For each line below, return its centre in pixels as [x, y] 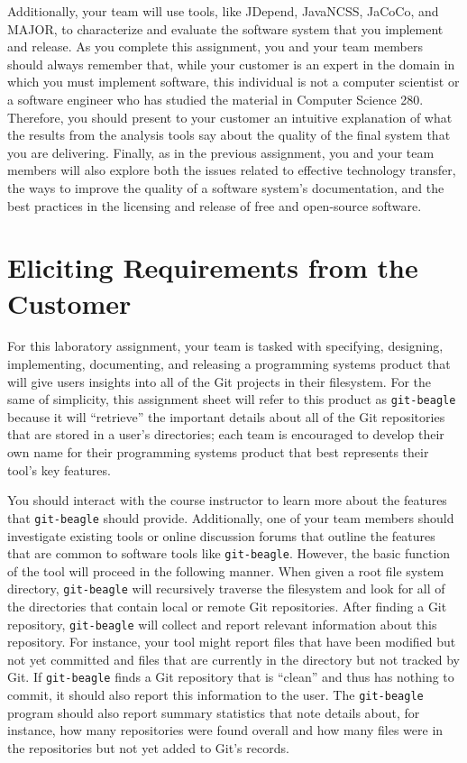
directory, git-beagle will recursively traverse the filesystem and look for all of [226, 588]
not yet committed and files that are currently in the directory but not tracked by [233, 659]
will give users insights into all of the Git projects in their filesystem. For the [219, 381]
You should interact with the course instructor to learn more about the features [227, 500]
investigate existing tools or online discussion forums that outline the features [221, 535]
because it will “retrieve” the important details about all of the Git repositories [226, 416]
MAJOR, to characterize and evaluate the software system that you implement [225, 28]
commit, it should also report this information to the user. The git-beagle [215, 695]
